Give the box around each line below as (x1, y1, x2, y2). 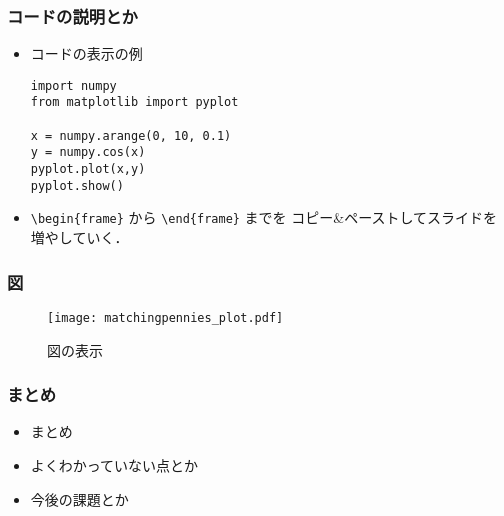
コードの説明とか (7, 3, 138, 28)
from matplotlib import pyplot (30, 95, 239, 110)
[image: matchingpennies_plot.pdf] (47, 310, 284, 325)
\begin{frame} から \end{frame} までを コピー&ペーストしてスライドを (30, 207, 498, 228)
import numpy (30, 78, 117, 93)
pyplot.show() (30, 178, 124, 193)
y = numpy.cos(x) (30, 145, 146, 160)
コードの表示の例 (30, 43, 143, 64)
